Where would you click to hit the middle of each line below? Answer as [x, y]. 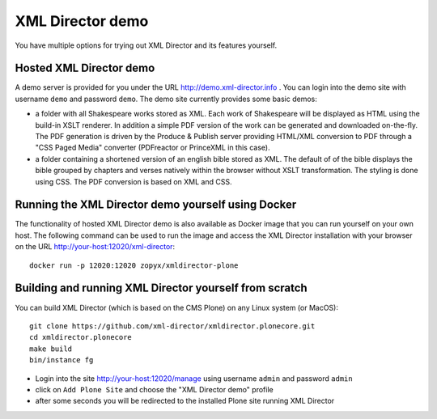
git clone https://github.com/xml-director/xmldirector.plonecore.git [172, 326]
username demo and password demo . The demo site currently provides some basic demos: [166, 99]
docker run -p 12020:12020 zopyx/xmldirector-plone [134, 265]
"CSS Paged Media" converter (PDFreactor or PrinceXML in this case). [153, 148]
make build [51, 349]
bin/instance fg [62, 360]
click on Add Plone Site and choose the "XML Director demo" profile [155, 389]
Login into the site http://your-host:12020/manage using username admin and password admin [194, 378]
